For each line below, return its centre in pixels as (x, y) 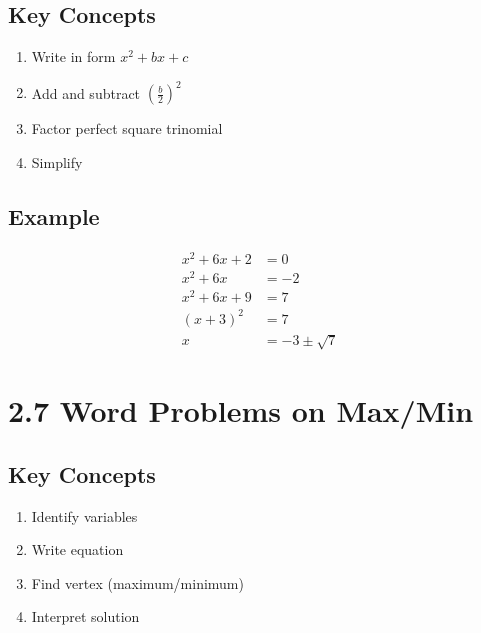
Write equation (77, 549)
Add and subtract (86, 92)
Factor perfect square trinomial (127, 128)
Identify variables (84, 515)
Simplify (57, 161)
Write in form (73, 56)
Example (54, 215)
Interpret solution (85, 616)
